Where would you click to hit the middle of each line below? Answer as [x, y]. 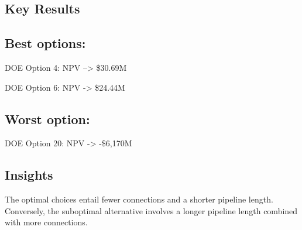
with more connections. [46, 222]
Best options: [45, 43]
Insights [29, 175]
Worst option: [47, 119]
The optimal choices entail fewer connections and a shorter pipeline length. [139, 199]
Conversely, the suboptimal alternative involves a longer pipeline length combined [151, 210]
